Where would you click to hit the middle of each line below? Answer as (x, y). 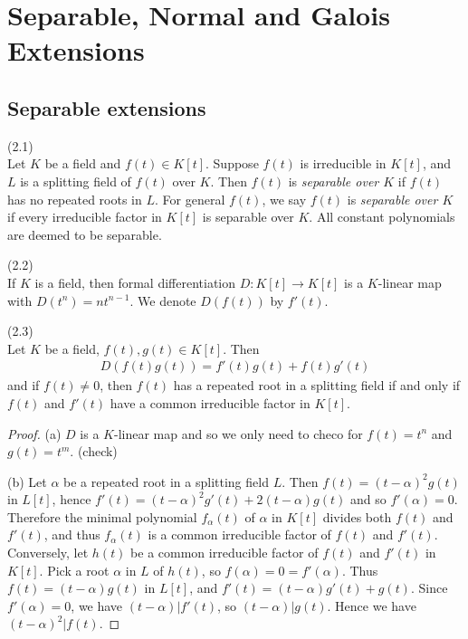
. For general (190, 199)
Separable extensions (107, 107)
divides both (357, 516)
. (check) (94, 451)
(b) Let (27, 481)
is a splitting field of (76, 181)
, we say (284, 199)
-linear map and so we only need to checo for (239, 433)
